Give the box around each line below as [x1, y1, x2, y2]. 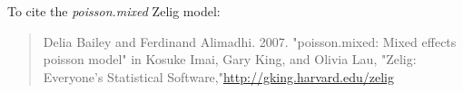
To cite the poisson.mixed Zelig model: [7, 2, 221, 20]
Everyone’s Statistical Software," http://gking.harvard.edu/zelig [43, 67, 394, 86]
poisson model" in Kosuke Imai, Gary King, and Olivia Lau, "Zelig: [43, 50, 417, 69]
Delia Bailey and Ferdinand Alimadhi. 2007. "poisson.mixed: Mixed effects [43, 32, 457, 51]
